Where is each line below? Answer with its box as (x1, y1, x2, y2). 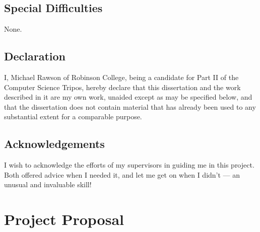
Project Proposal (4, 209, 124, 229)
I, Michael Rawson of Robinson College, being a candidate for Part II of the (4, 72, 239, 82)
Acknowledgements (4, 136, 105, 151)
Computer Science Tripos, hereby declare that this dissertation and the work (4, 82, 241, 92)
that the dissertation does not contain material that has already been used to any (4, 101, 256, 112)
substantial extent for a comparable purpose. (4, 111, 142, 122)
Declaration (4, 48, 66, 64)
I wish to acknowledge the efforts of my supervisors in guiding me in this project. (4, 160, 254, 170)
